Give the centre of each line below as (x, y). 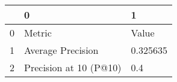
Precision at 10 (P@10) (73, 67)
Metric (38, 33)
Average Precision (61, 50)
